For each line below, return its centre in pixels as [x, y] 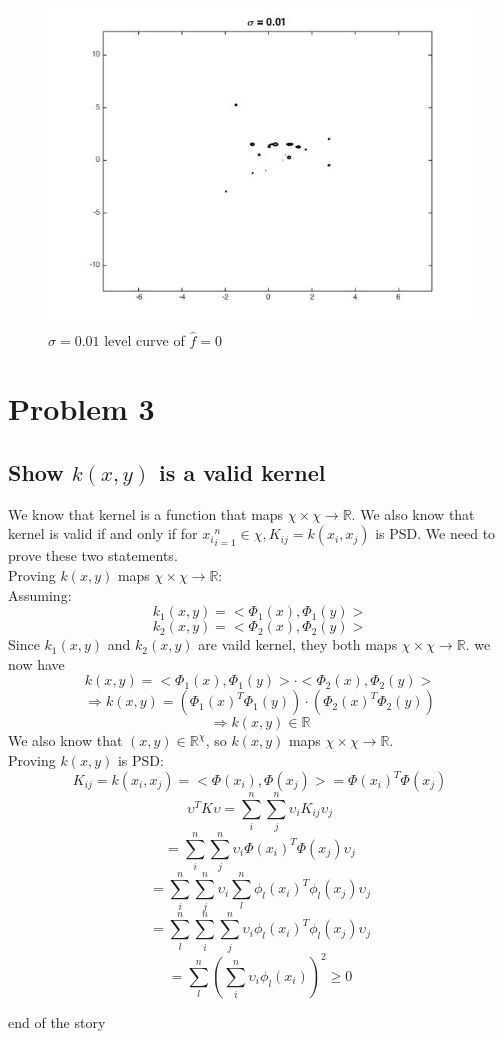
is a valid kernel [242, 471]
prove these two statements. [93, 555]
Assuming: [40, 594]
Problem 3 [81, 408]
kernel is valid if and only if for [103, 533]
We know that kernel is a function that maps [146, 513]
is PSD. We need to [435, 533]
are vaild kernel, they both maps [298, 644]
